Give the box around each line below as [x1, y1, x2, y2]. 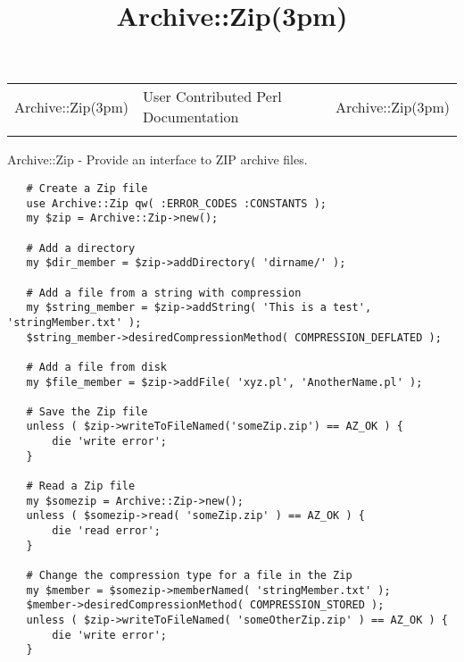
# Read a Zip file [26, 480, 136, 493]
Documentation [143, 106, 239, 128]
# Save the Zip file [26, 405, 148, 418]
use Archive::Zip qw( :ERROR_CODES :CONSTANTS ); [26, 197, 327, 210]
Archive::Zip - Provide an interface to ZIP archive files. [7, 150, 308, 169]
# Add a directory [26, 241, 136, 255]
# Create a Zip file [26, 181, 148, 195]
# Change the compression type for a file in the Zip [26, 569, 352, 582]
